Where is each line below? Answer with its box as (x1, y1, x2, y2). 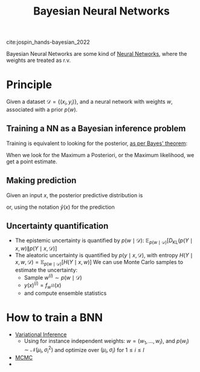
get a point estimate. (6, 158, 57, 165)
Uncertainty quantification (6, 220, 109, 231)
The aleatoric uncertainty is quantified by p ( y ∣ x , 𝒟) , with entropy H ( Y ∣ (15, 252, 193, 259)
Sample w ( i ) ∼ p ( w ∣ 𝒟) (24, 272, 83, 281)
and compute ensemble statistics (24, 289, 107, 297)
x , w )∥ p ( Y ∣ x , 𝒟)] (15, 245, 57, 252)
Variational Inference (15, 331, 67, 338)
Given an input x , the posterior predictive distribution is (6, 191, 143, 198)
